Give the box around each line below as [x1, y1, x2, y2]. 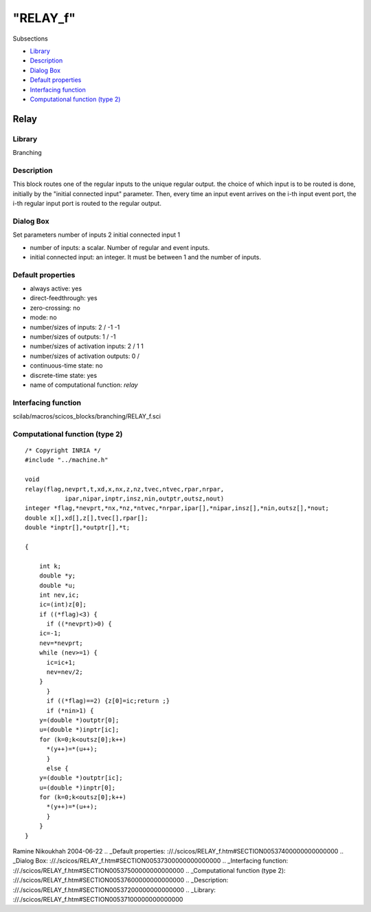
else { [46, 764, 69, 772]
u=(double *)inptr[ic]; [38, 726, 120, 734]
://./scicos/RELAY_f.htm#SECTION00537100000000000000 [12, 895, 183, 903]
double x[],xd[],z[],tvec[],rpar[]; [25, 513, 148, 522]
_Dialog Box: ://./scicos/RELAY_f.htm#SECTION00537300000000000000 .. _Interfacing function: [12, 857, 289, 865]
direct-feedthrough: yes [30, 294, 98, 302]
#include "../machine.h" [25, 456, 109, 464]
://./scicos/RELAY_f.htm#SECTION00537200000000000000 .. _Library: [12, 885, 216, 894]
